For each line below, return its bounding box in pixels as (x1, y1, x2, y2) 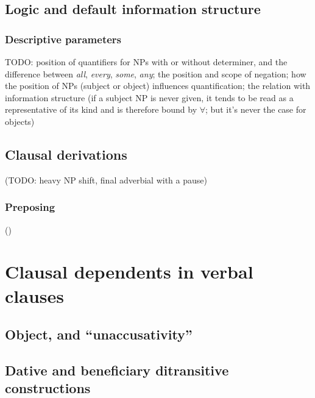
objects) (5, 115, 35, 127)
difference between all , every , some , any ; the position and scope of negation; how (5, 67, 306, 80)
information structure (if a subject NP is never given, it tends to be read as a (5, 91, 294, 104)
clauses (5, 283, 64, 308)
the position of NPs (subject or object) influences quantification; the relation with (5, 79, 311, 92)
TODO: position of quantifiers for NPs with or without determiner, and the (5, 55, 288, 68)
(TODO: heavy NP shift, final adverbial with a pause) (5, 173, 207, 186)
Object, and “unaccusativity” (5, 325, 193, 344)
